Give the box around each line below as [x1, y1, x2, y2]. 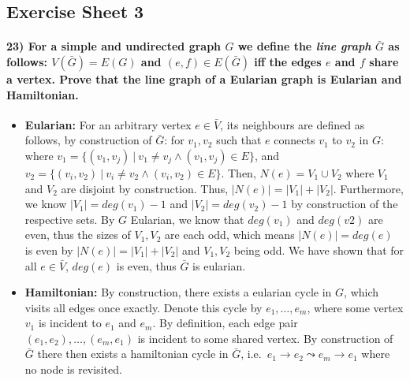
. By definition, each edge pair [152, 315, 298, 331]
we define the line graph [237, 38, 371, 54]
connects [274, 132, 315, 148]
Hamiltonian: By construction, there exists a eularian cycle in [24, 284, 332, 300]
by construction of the [291, 196, 398, 212]
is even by [24, 241, 73, 258]
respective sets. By [24, 210, 115, 227]
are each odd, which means [165, 226, 295, 243]
